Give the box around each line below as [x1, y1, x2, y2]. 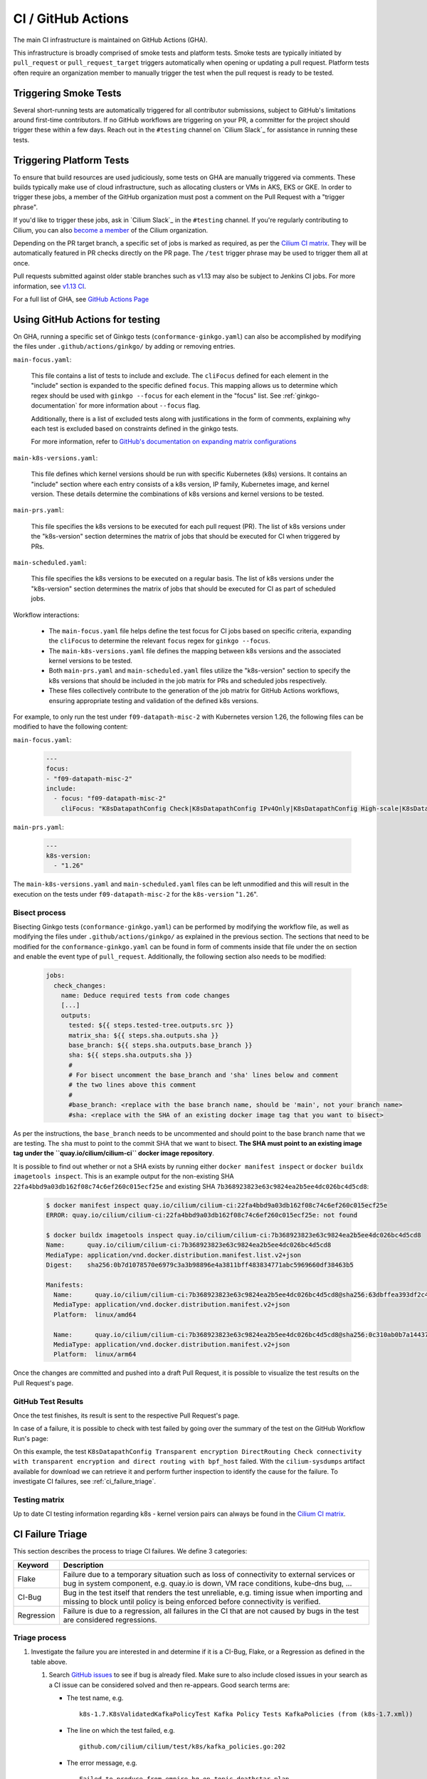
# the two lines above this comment [68, 1081, 196, 1089]
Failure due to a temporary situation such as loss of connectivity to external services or [63, 1569, 355, 1579]
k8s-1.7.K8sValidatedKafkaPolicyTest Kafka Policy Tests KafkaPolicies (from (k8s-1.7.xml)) [79, 1710, 413, 1719]
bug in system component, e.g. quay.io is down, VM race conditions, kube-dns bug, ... [63, 1578, 352, 1588]
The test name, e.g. [66, 1694, 124, 1702]
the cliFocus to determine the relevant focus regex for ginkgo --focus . [48, 637, 270, 645]
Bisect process [13, 907, 66, 917]
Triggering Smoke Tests [13, 87, 122, 99]
